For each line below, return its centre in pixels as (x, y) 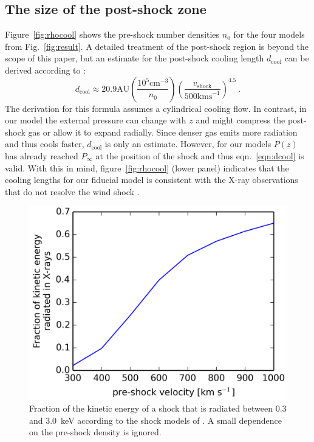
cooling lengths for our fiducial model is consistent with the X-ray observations (152, 180)
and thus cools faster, (45, 144)
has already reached (42, 155)
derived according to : (46, 70)
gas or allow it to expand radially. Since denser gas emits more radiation (163, 132)
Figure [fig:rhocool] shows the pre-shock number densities (112, 34)
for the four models (269, 34)
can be (297, 58)
